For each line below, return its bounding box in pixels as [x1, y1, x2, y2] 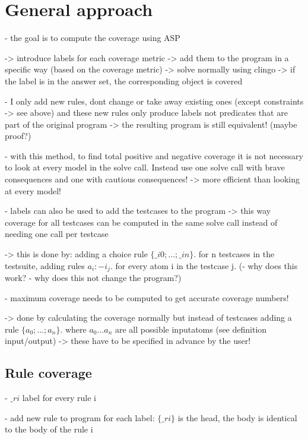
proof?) [5, 130, 31, 142]
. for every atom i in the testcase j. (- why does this [110, 259, 298, 271]
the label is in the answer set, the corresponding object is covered [5, 74, 243, 87]
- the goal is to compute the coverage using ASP [5, 31, 180, 44]
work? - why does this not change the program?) [5, 271, 182, 284]
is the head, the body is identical [177, 411, 297, 424]
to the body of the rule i [5, 423, 93, 435]
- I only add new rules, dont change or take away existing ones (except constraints [5, 94, 304, 107]
